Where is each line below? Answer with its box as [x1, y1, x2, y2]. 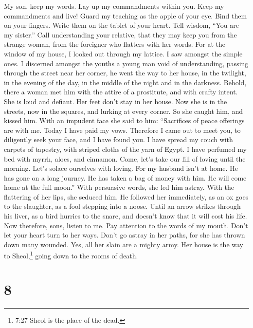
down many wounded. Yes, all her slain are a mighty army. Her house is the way [4, 239, 243, 249]
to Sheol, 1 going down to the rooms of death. [4, 249, 138, 261]
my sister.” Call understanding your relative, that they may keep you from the [4, 29, 237, 39]
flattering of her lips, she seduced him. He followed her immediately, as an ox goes [4, 191, 249, 201]
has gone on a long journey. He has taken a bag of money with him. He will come [4, 172, 247, 182]
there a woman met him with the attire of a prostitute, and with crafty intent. [4, 87, 238, 97]
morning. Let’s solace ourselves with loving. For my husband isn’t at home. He [4, 163, 238, 173]
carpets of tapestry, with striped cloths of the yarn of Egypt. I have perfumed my [4, 144, 247, 154]
